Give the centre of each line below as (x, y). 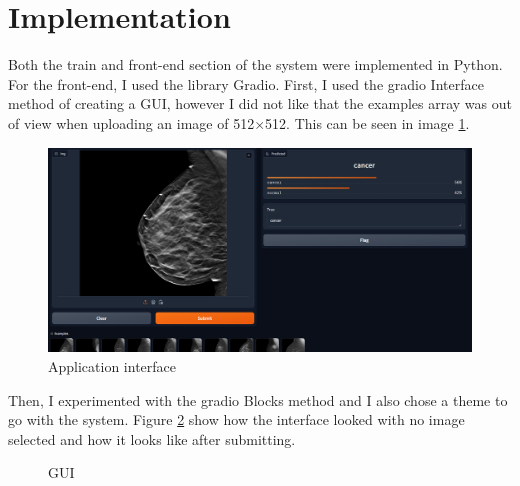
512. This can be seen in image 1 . (367, 122)
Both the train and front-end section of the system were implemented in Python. (255, 64)
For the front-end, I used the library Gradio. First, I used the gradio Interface (246, 83)
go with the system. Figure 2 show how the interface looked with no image (236, 419)
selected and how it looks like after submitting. (152, 438)
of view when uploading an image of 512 (131, 122)
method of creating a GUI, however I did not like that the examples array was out (260, 103)
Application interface (112, 366)
